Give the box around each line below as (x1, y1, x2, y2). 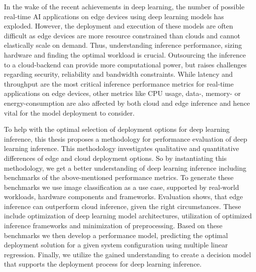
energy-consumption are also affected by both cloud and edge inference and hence (4, 97, 250, 108)
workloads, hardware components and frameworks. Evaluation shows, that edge (4, 191, 243, 202)
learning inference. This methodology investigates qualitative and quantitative (4, 143, 239, 153)
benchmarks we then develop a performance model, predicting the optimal (4, 230, 228, 240)
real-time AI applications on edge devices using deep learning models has (4, 11, 224, 21)
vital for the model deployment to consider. (4, 107, 135, 118)
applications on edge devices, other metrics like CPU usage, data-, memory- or (4, 88, 241, 98)
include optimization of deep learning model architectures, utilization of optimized (4, 211, 252, 221)
